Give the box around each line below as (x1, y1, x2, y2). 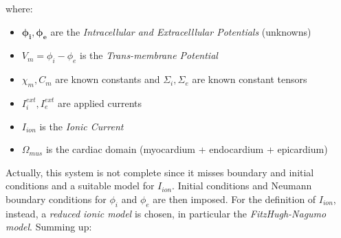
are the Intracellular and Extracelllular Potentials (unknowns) (50, 24, 311, 38)
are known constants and (55, 72, 160, 86)
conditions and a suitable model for (5, 178, 155, 193)
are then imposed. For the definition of (153, 191, 316, 206)
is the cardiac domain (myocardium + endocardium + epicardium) (45, 142, 328, 156)
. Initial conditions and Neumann (172, 178, 312, 193)
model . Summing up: (5, 219, 92, 234)
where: (5, 1, 33, 15)
